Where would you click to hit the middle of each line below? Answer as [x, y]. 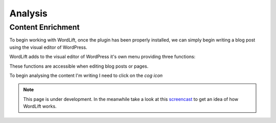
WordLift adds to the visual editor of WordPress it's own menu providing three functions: [102, 57]
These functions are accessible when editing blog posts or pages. [79, 66]
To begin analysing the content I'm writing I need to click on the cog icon [86, 75]
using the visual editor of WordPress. [48, 47]
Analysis [29, 13]
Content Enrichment [44, 27]
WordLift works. [40, 106]
